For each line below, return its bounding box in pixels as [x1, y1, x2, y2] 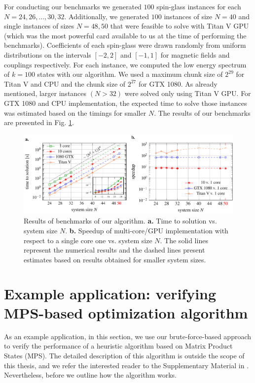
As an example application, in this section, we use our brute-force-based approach [4, 331, 252, 341]
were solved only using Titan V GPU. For [124, 88, 251, 98]
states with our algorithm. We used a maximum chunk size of [37, 69, 223, 79]
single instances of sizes [4, 21, 74, 31]
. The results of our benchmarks [154, 107, 251, 118]
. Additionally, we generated [64, 11, 149, 21]
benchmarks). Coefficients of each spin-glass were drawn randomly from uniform [4, 40, 246, 50]
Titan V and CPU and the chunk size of [4, 78, 126, 89]
